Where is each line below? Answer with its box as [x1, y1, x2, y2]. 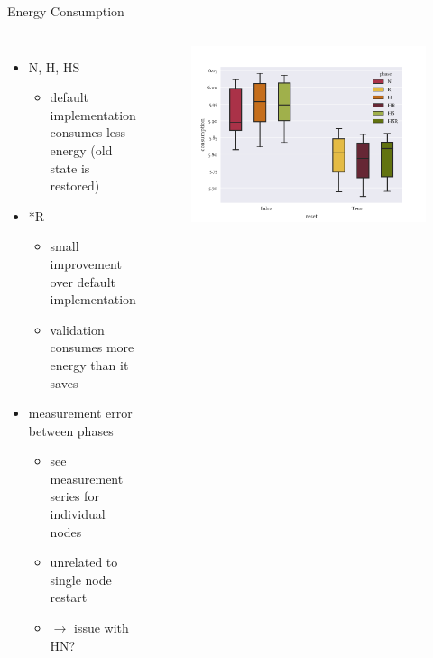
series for [50, 487, 99, 505]
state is [50, 158, 90, 177]
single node [50, 570, 112, 588]
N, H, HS [28, 57, 80, 76]
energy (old [50, 140, 113, 159]
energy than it [50, 355, 129, 374]
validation [50, 320, 105, 338]
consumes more [50, 338, 134, 357]
